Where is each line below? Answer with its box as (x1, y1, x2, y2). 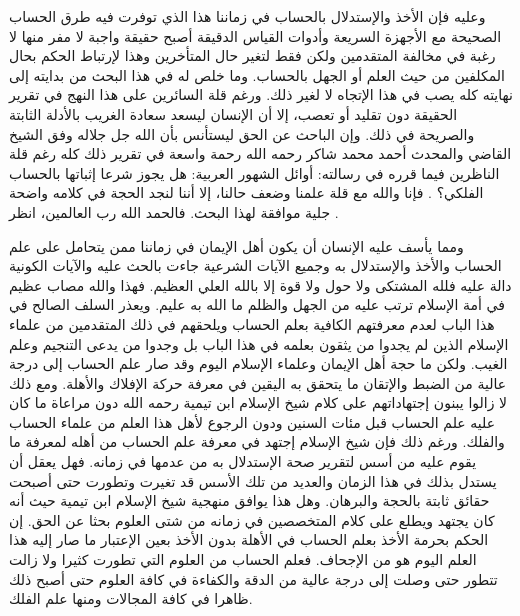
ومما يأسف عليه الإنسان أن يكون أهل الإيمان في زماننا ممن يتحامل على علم (9, 235, 464, 256)
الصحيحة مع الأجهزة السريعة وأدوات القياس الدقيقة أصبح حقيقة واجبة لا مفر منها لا (9, 25, 502, 46)
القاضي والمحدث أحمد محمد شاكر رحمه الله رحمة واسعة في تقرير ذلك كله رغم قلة (9, 143, 512, 164)
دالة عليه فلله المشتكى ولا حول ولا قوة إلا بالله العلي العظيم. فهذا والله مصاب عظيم (9, 274, 512, 295)
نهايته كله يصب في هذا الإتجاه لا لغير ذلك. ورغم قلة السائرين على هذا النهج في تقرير (9, 84, 513, 105)
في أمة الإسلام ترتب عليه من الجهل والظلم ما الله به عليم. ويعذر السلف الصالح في (9, 294, 505, 315)
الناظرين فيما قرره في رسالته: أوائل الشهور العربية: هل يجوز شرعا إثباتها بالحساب (9, 162, 500, 183)
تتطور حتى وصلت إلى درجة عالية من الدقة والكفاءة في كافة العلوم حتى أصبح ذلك (9, 568, 498, 589)
